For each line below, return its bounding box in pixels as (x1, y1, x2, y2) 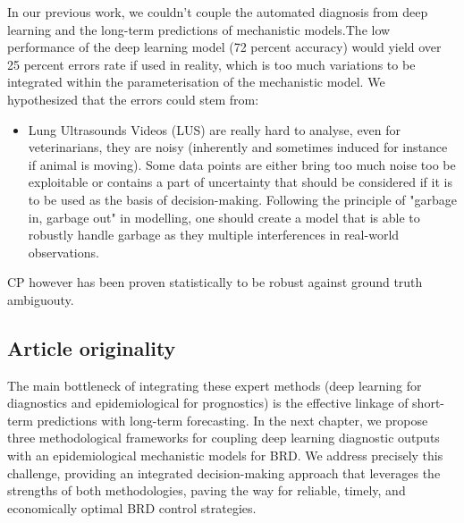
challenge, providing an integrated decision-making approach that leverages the (7, 463, 441, 482)
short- (412, 393, 445, 412)
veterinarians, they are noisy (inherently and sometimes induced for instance (28, 138, 448, 156)
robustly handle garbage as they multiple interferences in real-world (28, 225, 400, 244)
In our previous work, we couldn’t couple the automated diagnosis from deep (7, 3, 428, 21)
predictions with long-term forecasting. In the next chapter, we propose (37, 410, 428, 429)
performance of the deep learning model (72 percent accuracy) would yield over (7, 38, 442, 56)
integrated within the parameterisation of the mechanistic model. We (7, 72, 385, 91)
